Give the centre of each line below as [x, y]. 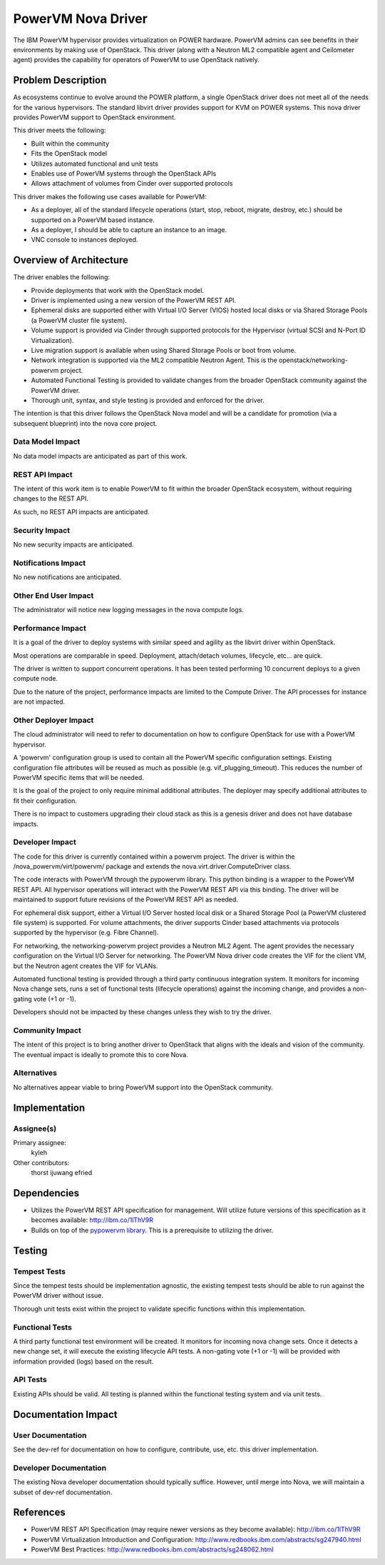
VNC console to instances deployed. [84, 240]
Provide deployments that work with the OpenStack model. [118, 290]
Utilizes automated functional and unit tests [94, 164]
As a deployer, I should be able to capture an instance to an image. [129, 229]
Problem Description [60, 80]
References [39, 1512]
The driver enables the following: [62, 277]
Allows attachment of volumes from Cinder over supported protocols [132, 184]
